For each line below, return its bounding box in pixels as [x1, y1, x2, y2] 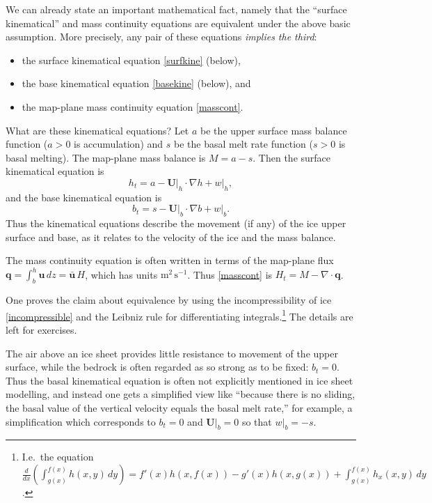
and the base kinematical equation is [6, 189, 162, 204]
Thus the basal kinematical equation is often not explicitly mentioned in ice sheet [6, 373, 353, 387]
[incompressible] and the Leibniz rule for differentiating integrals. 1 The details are [6, 307, 353, 323]
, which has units [85, 267, 158, 281]
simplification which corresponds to [6, 414, 156, 428]
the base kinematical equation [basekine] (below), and [22, 76, 251, 91]
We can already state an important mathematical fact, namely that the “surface [6, 2, 347, 16]
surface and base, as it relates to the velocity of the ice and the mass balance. [6, 229, 336, 244]
